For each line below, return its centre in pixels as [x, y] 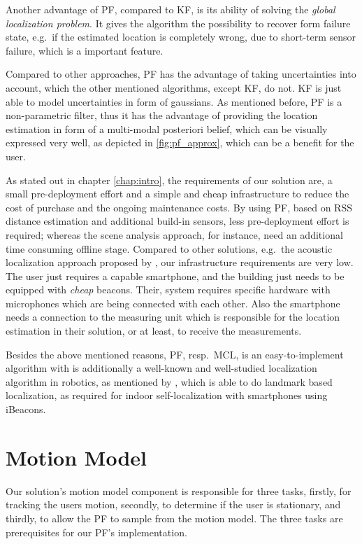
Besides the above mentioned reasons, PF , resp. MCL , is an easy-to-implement [175, 354]
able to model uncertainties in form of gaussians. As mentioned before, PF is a [174, 101]
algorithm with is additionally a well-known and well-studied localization [161, 368]
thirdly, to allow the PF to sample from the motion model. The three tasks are [174, 518]
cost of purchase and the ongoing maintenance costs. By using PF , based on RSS [179, 207]
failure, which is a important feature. [85, 50]
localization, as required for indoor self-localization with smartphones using [167, 395]
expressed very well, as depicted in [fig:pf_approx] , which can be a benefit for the [180, 142]
